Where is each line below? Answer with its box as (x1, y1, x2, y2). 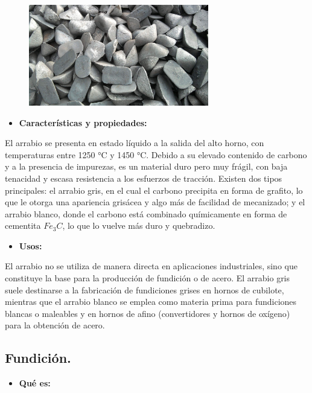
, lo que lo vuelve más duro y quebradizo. (62, 219, 215, 232)
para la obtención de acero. (5, 319, 105, 331)
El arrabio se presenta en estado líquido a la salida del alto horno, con (5, 136, 264, 149)
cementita (5, 219, 41, 232)
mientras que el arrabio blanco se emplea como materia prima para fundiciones (5, 295, 297, 308)
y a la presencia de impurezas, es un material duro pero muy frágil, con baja (5, 160, 288, 173)
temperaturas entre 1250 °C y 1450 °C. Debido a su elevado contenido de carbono (5, 148, 307, 161)
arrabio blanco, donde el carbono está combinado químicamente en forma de (5, 207, 287, 220)
